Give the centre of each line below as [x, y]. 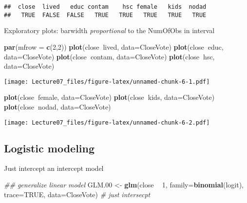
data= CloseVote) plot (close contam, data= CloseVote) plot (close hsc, [109, 56]
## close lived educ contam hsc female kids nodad [105, 7]
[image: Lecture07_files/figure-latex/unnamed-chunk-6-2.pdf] [107, 122]
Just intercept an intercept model [54, 168]
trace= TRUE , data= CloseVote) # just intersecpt [77, 194]
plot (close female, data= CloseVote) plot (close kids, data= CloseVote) [109, 97]
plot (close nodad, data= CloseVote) [57, 106]
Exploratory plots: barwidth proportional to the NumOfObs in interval [109, 30]
